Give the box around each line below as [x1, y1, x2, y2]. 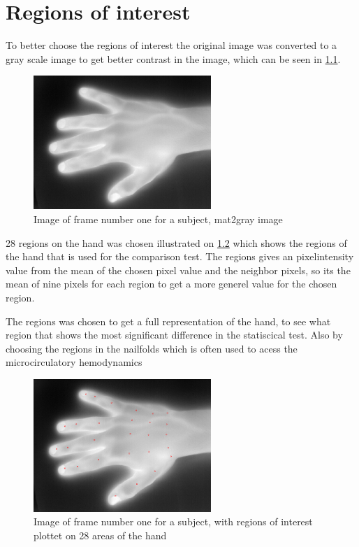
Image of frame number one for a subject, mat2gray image [34, 212, 283, 227]
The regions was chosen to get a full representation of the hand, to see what [6, 313, 331, 328]
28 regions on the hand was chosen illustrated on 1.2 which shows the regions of [6, 235, 347, 250]
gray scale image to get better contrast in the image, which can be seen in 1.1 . [6, 51, 341, 66]
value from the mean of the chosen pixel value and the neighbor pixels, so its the [6, 262, 351, 277]
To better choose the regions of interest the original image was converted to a [6, 38, 337, 52]
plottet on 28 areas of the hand [34, 528, 167, 543]
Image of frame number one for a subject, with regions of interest [34, 514, 313, 529]
